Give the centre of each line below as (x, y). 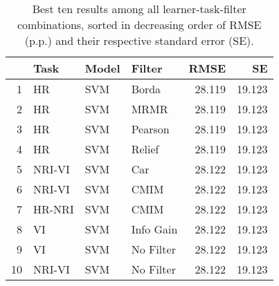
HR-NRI (54, 209)
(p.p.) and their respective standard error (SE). (139, 40)
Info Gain (154, 229)
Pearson (150, 129)
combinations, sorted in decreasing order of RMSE (139, 25)
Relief (145, 149)
